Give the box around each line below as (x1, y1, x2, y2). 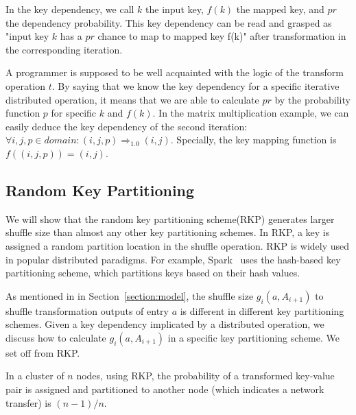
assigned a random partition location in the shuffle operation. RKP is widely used (5, 238, 350, 252)
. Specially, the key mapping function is (170, 132, 337, 147)
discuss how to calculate (5, 330, 106, 344)
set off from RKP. (5, 345, 80, 359)
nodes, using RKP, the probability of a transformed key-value (76, 368, 335, 383)
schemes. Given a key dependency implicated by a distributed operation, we (5, 317, 324, 331)
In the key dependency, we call (5, 2, 134, 16)
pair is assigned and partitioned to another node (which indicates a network (5, 382, 324, 396)
